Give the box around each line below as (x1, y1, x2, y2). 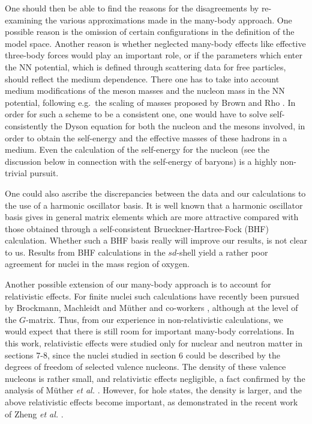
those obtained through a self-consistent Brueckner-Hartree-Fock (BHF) (5, 222, 269, 235)
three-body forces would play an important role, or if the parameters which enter (5, 49, 302, 61)
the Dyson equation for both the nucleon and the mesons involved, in (50, 119, 305, 132)
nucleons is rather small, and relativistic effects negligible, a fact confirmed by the (5, 372, 305, 384)
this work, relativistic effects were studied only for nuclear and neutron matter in (5, 337, 303, 349)
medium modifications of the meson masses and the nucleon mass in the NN (5, 84, 285, 97)
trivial (5, 167, 28, 179)
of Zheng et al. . (5, 407, 64, 420)
